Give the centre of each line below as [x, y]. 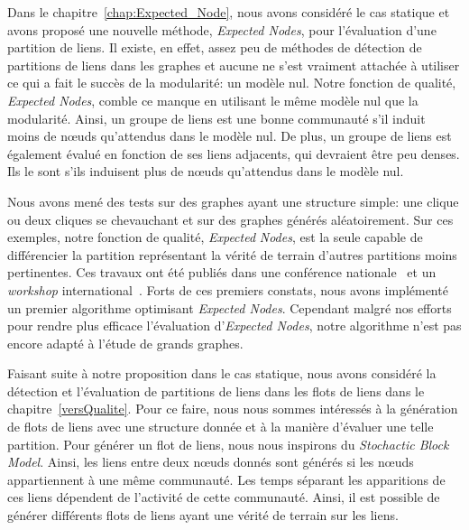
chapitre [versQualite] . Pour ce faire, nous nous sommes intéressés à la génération [233, 409]
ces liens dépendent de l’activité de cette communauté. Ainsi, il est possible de [224, 497]
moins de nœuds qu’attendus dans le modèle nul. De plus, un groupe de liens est [230, 136]
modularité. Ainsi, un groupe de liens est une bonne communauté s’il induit [216, 118]
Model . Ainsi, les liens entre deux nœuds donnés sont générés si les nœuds [211, 462]
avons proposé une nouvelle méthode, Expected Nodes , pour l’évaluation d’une [222, 29]
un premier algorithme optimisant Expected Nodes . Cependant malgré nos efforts [230, 307]
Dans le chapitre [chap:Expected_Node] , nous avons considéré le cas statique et [229, 12]
